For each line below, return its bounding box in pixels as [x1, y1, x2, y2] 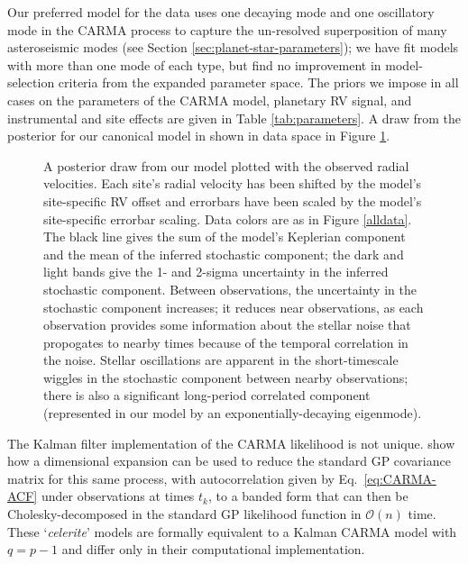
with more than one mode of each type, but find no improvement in [7, 55, 381, 74]
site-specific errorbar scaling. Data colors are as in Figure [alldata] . [43, 209, 412, 228]
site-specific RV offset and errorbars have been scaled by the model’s [43, 191, 422, 210]
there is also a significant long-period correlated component [43, 386, 371, 405]
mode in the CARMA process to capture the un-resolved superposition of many [7, 20, 447, 39]
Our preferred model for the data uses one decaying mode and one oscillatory [7, 3, 435, 21]
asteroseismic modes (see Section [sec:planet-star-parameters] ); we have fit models [7, 38, 459, 57]
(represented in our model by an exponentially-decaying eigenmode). [43, 404, 422, 423]
